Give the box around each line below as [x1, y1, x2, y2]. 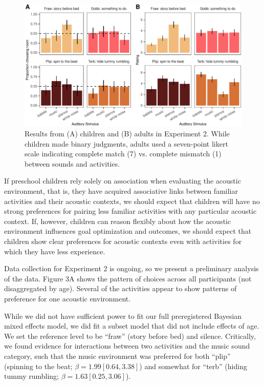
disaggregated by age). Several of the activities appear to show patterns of [4, 283, 237, 294]
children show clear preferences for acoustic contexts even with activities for [4, 236, 242, 247]
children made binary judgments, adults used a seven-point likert [25, 138, 228, 149]
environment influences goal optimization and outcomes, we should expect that [4, 226, 252, 236]
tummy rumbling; [4, 371, 59, 381]
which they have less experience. [4, 246, 105, 256]
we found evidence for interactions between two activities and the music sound [4, 340, 250, 351]
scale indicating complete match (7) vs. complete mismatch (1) [25, 148, 222, 159]
